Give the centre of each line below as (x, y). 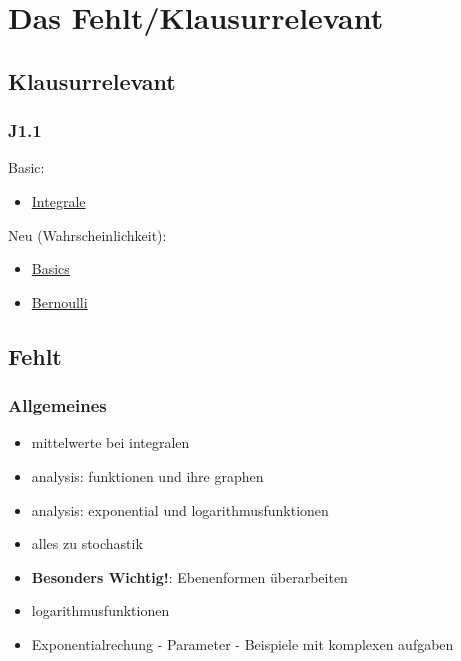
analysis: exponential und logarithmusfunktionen (180, 509)
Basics (50, 268)
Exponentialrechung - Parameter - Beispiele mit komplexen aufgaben (242, 643)
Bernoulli (59, 301)
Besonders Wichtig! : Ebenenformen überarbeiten (189, 576)
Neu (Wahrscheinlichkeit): (87, 234)
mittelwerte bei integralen (110, 442)
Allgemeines (57, 405)
